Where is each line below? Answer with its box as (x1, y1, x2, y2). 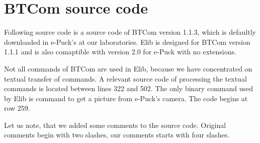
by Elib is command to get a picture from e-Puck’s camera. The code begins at (4, 93, 248, 103)
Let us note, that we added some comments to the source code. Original (4, 119, 226, 130)
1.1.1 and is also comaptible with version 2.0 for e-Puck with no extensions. (4, 46, 236, 57)
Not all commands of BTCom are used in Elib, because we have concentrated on (4, 63, 252, 74)
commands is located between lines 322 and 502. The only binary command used (4, 83, 253, 94)
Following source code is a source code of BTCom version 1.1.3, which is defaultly (4, 27, 256, 37)
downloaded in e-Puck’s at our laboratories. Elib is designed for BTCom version (4, 36, 250, 47)
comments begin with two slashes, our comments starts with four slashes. (4, 129, 230, 140)
